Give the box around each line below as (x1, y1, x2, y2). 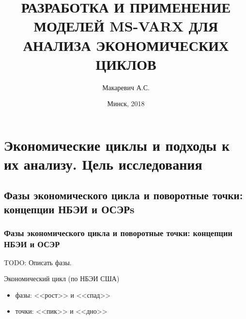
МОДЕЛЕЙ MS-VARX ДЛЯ (33, 16, 218, 36)
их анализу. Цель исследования (4, 154, 202, 174)
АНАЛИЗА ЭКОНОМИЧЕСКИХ (23, 35, 229, 55)
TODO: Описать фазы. (4, 257, 72, 267)
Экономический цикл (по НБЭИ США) (4, 273, 120, 284)
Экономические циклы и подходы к (4, 135, 230, 155)
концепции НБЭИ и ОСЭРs (4, 202, 135, 217)
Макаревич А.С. (102, 82, 150, 92)
